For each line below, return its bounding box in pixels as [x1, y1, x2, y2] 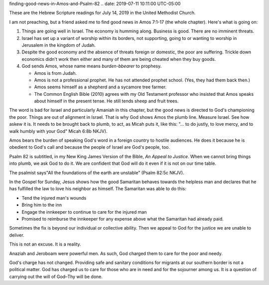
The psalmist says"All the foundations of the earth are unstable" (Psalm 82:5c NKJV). [9, 170, 184, 176]
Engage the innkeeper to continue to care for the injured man [21, 209, 147, 215]
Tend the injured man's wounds [21, 195, 87, 201]
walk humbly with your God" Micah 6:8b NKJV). [9, 128, 108, 134]
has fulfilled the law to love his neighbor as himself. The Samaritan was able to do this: [9, 186, 187, 192]
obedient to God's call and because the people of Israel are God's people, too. [9, 144, 170, 150]
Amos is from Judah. [34, 70, 77, 76]
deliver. [9, 232, 24, 238]
